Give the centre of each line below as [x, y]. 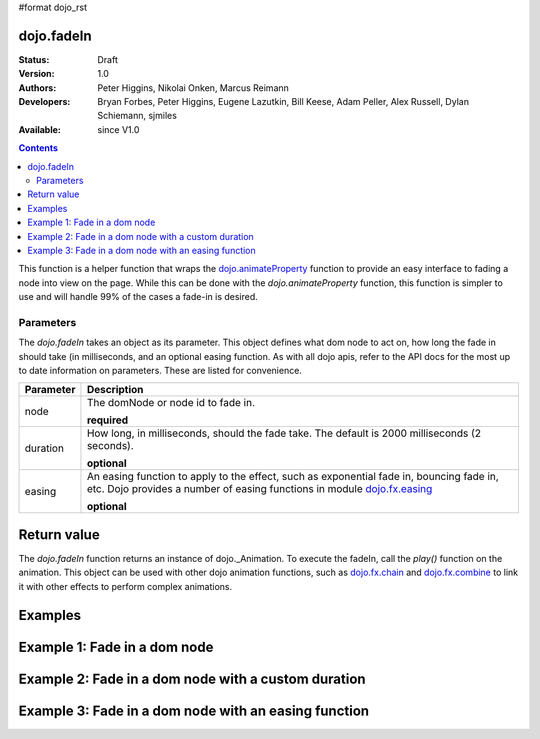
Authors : [37, 87]
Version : [36, 74]
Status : [34, 59]
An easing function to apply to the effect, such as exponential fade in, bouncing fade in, [292, 477]
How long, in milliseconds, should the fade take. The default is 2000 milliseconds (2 [284, 433]
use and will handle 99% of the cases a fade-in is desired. [138, 297]
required [107, 420]
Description [115, 390]
